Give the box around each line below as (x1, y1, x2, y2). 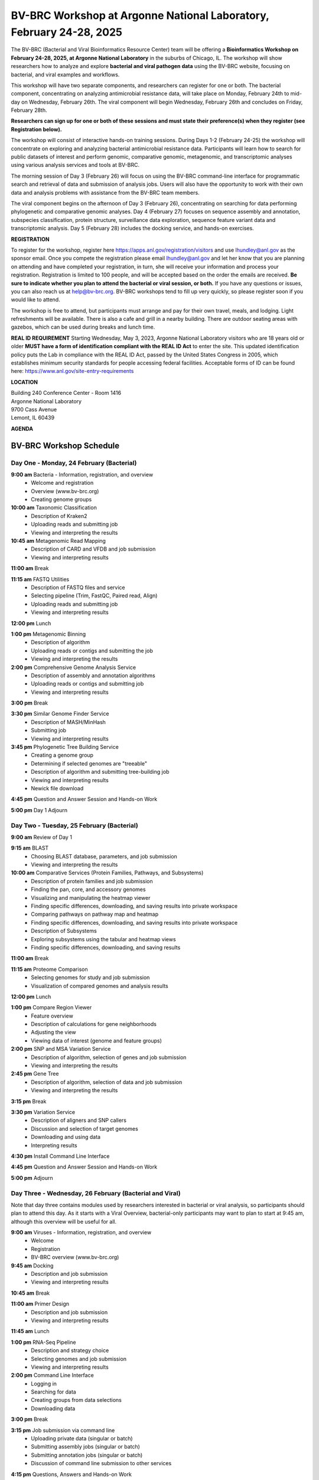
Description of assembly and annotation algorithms (31, 672, 156, 679)
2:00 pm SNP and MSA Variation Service (11, 1045, 111, 1053)
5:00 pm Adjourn (11, 1174, 53, 1181)
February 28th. (11, 107, 47, 114)
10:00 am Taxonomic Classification (11, 504, 97, 511)
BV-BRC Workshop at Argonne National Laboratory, (11, 9, 269, 22)
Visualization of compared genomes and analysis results (31, 982, 168, 989)
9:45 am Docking (11, 1262, 54, 1269)
